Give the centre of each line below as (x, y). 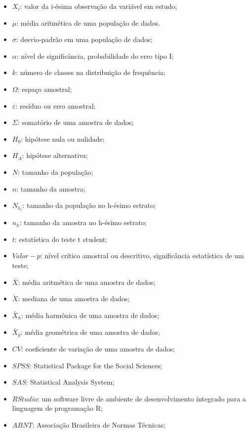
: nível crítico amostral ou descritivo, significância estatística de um (142, 256)
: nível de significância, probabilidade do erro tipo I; (95, 56)
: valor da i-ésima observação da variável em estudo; (99, 6)
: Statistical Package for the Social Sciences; (96, 365)
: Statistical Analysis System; (70, 382)
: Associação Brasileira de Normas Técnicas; (99, 425)
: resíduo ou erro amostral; (56, 105)
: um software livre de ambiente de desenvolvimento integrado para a (142, 398)
